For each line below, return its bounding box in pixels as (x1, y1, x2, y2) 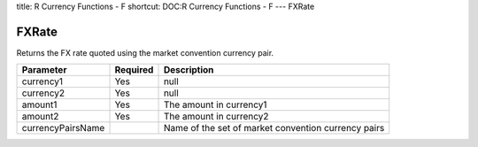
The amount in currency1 (163, 98, 267, 111)
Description (163, 64, 214, 76)
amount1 (21, 98, 58, 111)
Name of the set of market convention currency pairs (163, 122, 385, 135)
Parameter (21, 64, 67, 76)
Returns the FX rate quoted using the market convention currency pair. (16, 47, 274, 58)
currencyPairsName (21, 122, 105, 135)
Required (114, 64, 154, 76)
